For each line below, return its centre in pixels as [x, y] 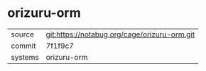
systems [25, 57]
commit [23, 46]
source [22, 34]
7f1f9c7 [60, 46]
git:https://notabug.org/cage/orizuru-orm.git [120, 34]
